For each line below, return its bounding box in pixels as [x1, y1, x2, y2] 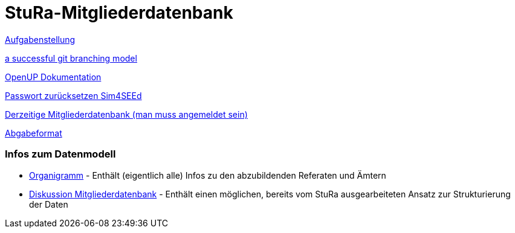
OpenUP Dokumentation [5, 71, 102, 82]
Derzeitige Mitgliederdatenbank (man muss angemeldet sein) [5, 109, 248, 120]
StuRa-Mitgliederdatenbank [5, 2, 233, 23]
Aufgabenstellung [5, 34, 76, 45]
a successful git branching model [5, 53, 137, 63]
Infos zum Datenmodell [5, 148, 116, 161]
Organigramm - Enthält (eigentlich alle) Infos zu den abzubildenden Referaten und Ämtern [29, 170, 386, 180]
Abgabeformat [5, 127, 62, 138]
